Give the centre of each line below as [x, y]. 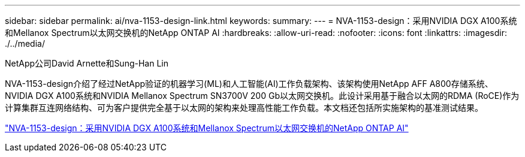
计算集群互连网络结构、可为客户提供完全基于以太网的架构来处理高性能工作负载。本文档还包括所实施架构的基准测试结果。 [244, 108]
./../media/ [25, 43]
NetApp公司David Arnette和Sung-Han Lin [87, 63]
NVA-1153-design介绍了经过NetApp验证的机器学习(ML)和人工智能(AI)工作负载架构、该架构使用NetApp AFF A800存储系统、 [249, 84]
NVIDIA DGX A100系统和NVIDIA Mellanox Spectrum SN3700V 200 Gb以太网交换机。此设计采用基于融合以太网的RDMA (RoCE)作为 [262, 96]
